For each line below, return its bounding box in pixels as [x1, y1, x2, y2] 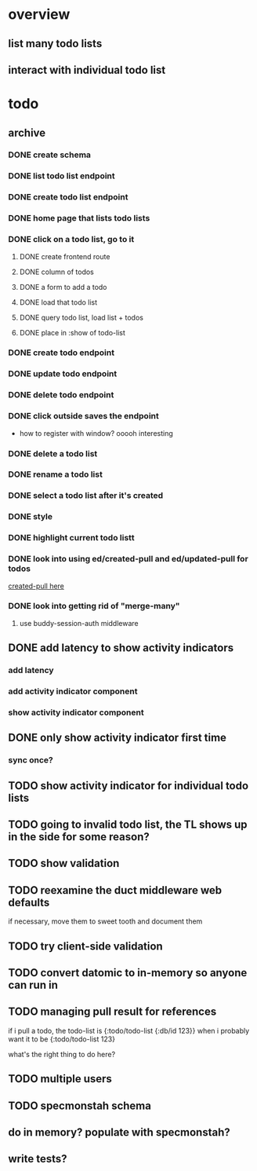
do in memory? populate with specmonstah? [8, 1125, 230, 1140]
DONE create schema [8, 149, 92, 160]
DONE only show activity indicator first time [8, 731, 227, 745]
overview [8, 5, 71, 24]
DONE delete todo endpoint [8, 390, 114, 401]
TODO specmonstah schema [8, 1099, 151, 1112]
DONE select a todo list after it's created [8, 490, 164, 501]
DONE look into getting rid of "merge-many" [8, 601, 180, 612]
